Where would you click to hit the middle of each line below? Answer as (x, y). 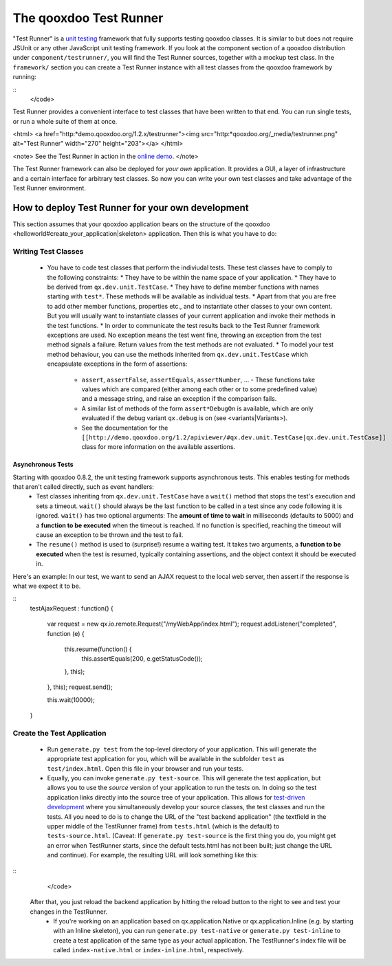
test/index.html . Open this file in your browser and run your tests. (145, 768)
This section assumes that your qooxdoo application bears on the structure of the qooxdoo (142, 224)
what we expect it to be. (47, 586)
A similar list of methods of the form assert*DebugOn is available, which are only (197, 408)
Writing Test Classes (48, 252)
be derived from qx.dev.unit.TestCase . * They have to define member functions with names (183, 287)
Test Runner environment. (49, 188)
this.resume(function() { (98, 649)
